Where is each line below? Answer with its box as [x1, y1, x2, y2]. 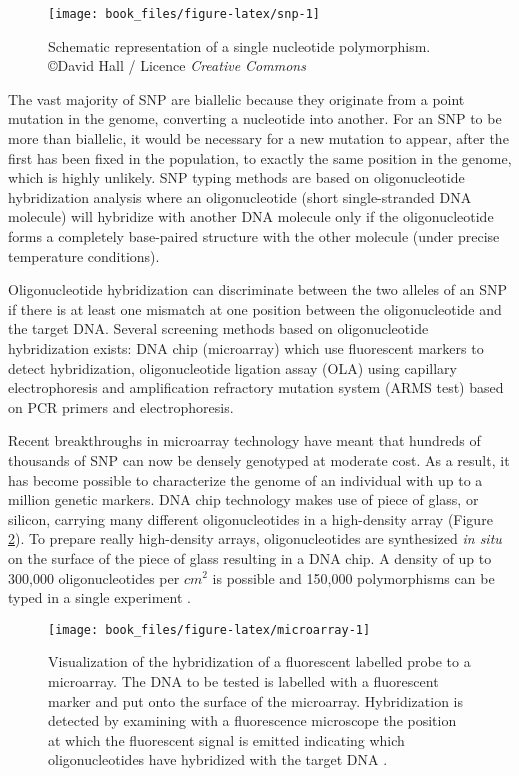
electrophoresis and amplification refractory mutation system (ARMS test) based [8, 377, 504, 398]
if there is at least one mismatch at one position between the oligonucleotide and [8, 298, 502, 319]
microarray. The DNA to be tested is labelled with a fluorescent [48, 670, 439, 691]
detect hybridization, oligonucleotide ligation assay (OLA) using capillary [8, 357, 457, 378]
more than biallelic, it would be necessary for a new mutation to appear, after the [8, 128, 509, 149]
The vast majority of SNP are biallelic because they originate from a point [8, 88, 465, 109]
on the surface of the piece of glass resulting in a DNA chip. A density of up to [8, 547, 492, 568]
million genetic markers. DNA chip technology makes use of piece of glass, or [8, 489, 479, 510]
